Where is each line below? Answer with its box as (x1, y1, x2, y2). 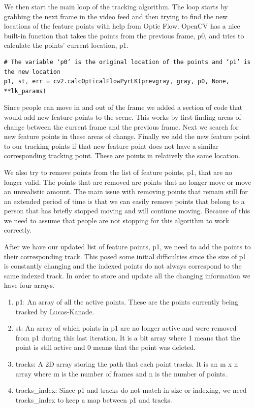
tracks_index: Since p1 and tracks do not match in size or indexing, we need (15, 385, 247, 395)
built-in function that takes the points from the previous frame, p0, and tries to (4, 30, 244, 40)
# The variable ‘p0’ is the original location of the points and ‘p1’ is (4, 58, 251, 66)
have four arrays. (4, 280, 55, 290)
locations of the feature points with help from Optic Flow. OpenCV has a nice (4, 21, 240, 31)
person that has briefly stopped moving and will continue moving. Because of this (4, 205, 250, 216)
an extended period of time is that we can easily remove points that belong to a (4, 196, 245, 206)
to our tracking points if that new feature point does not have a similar (4, 140, 219, 151)
